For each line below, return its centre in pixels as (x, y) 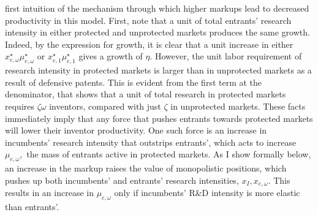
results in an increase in (49, 193)
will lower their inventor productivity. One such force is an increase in (136, 130)
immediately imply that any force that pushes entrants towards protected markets (159, 118)
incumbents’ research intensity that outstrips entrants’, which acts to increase (151, 142)
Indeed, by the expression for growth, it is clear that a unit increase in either (149, 44)
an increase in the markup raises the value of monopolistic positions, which (146, 168)
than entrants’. (32, 206)
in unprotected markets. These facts (238, 106)
